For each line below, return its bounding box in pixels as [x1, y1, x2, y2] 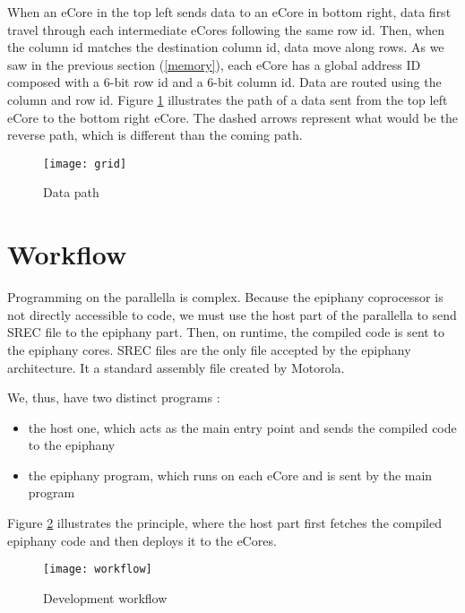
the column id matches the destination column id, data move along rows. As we [7, 38, 444, 56]
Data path [43, 183, 99, 202]
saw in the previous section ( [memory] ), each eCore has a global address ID [7, 55, 421, 73]
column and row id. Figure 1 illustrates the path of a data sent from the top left [7, 90, 448, 108]
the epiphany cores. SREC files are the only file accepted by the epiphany [7, 340, 411, 358]
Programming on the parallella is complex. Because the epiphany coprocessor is [7, 288, 443, 306]
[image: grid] [43, 157, 127, 170]
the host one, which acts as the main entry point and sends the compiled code [28, 418, 457, 436]
